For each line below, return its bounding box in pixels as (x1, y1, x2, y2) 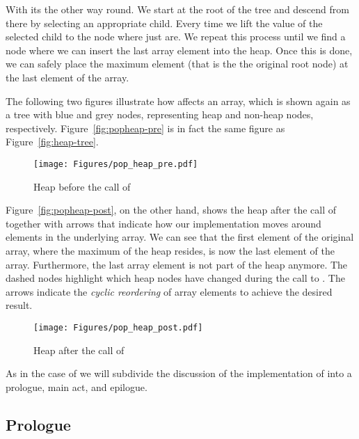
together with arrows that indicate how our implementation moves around (6, 216, 321, 230)
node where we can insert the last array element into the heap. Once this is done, (6, 42, 353, 57)
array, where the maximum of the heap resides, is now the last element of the (6, 243, 335, 257)
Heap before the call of (33, 179, 131, 193)
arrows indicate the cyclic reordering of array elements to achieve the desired (6, 284, 333, 298)
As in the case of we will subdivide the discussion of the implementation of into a (6, 366, 352, 381)
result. (6, 298, 33, 312)
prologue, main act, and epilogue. (6, 379, 147, 394)
